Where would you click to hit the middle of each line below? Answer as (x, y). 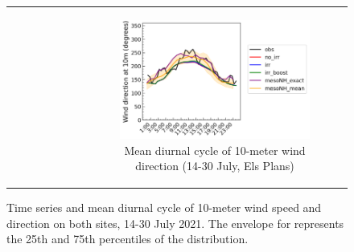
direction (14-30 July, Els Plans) (215, 166)
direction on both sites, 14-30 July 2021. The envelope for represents (175, 223)
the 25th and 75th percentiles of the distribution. (128, 239)
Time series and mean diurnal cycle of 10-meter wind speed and (164, 207)
